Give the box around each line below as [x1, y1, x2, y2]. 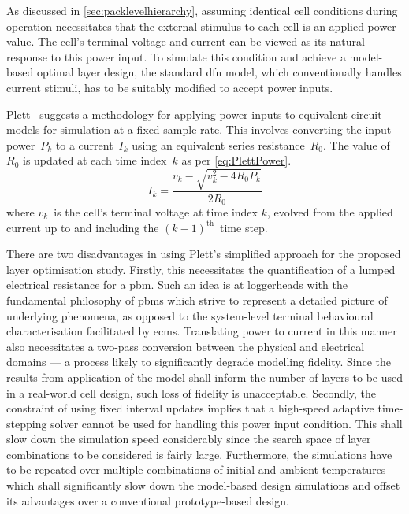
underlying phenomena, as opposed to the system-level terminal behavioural [6, 307, 374, 324]
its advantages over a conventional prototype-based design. [6, 492, 289, 508]
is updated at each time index [22, 152, 167, 168]
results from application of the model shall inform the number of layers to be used [6, 368, 403, 385]
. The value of [323, 136, 390, 153]
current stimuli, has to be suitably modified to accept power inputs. [6, 79, 333, 95]
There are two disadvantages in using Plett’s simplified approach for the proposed [6, 246, 401, 262]
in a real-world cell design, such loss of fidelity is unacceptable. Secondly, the [6, 384, 377, 401]
